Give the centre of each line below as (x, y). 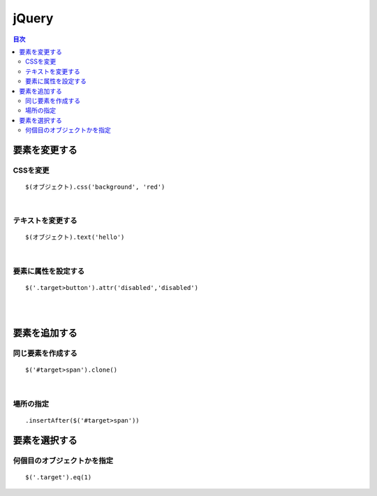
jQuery (33, 18)
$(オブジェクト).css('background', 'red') (95, 187)
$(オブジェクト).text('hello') (75, 237)
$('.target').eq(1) (59, 477)
